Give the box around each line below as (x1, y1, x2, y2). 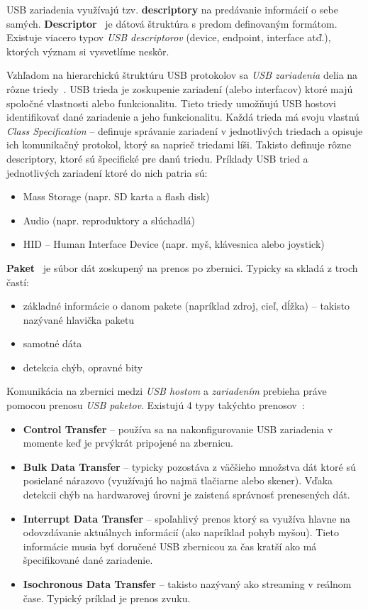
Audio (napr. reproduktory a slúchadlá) (23, 212, 195, 227)
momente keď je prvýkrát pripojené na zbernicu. (23, 435, 233, 450)
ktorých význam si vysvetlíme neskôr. (6, 43, 169, 58)
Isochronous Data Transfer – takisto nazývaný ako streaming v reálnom (23, 577, 352, 591)
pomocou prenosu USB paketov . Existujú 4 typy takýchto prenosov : (6, 398, 305, 413)
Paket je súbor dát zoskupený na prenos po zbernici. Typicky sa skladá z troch (6, 260, 358, 275)
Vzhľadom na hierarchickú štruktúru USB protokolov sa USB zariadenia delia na (6, 67, 358, 82)
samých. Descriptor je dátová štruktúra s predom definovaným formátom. (6, 16, 338, 31)
